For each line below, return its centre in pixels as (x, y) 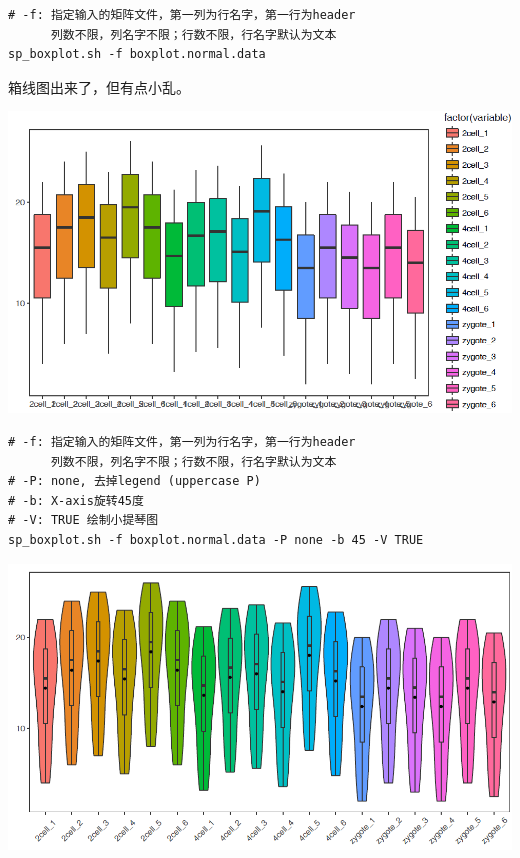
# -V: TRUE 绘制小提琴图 (83, 520)
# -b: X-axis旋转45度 (76, 500)
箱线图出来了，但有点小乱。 (99, 86)
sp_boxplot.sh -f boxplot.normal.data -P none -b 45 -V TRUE (216, 539)
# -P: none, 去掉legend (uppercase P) (134, 481)
